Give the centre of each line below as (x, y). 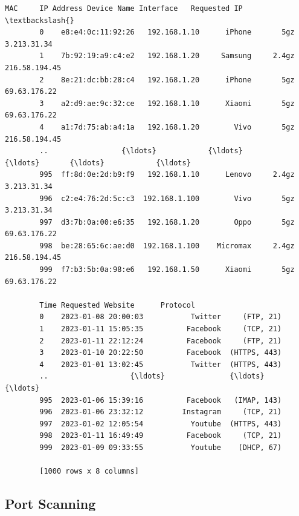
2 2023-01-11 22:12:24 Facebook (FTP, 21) (161, 341)
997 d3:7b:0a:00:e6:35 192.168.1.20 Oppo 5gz (167, 222)
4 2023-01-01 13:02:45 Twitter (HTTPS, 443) (161, 364)
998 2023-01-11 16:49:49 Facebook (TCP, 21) (161, 436)
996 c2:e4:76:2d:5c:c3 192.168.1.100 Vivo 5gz (167, 198)
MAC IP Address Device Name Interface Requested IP (124, 8)
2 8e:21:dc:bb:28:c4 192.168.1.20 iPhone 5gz (167, 80)
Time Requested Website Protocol (117, 305)
